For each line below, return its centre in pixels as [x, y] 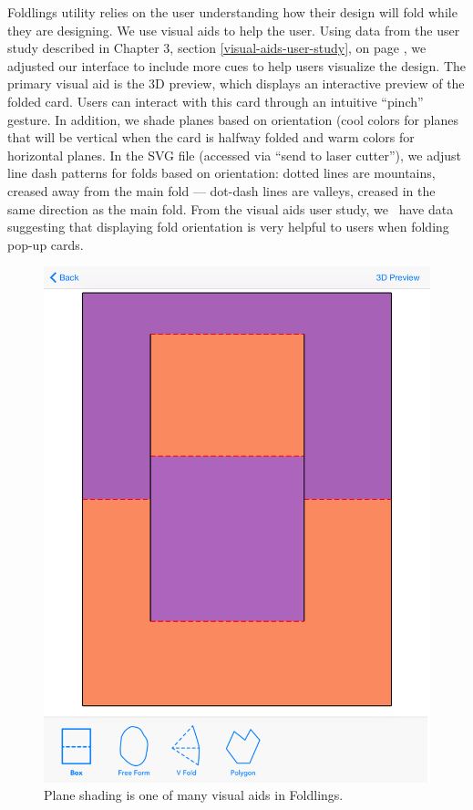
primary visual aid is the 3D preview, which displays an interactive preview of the [236, 83]
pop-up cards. [46, 244]
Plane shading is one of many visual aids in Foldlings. [194, 795]
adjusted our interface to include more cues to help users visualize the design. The [237, 65]
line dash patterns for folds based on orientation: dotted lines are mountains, [221, 173]
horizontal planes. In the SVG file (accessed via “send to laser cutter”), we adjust [235, 155]
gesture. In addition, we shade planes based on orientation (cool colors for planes [233, 119]
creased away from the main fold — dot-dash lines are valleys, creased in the [221, 190]
